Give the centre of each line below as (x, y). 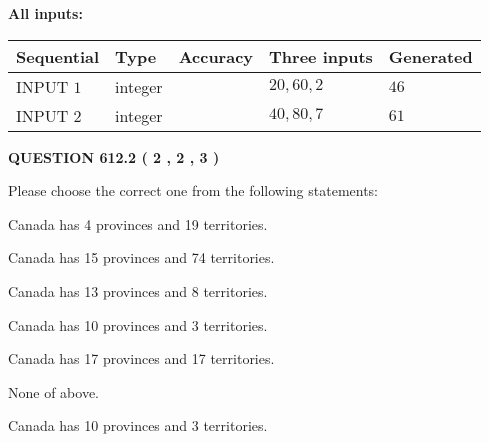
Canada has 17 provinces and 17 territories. (141, 358)
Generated (430, 56)
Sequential (58, 56)
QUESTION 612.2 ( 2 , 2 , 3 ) (114, 156)
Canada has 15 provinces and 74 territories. (141, 257)
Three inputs (321, 56)
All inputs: (45, 13)
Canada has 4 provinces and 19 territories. (138, 223)
